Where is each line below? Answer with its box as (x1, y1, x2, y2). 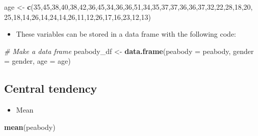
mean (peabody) (4, 121, 56, 132)
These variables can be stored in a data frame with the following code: (16, 29, 237, 39)
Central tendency (4, 80, 97, 96)
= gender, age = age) (4, 56, 71, 66)
